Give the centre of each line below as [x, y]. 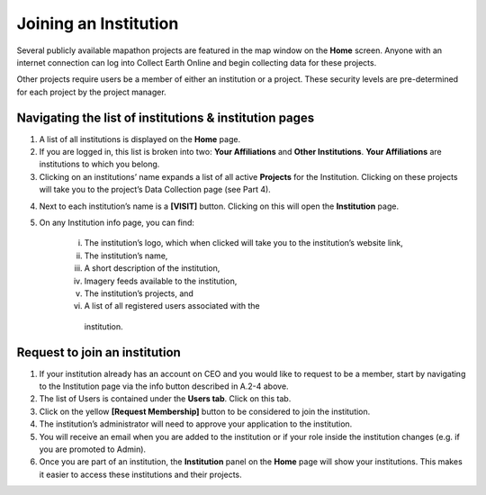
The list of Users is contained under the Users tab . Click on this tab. [165, 399]
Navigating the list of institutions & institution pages [166, 117]
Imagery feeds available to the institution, [161, 281]
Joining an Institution [98, 23]
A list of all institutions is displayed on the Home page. [140, 139]
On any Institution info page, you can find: [117, 222]
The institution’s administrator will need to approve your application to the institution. [196, 424]
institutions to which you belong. [99, 164]
